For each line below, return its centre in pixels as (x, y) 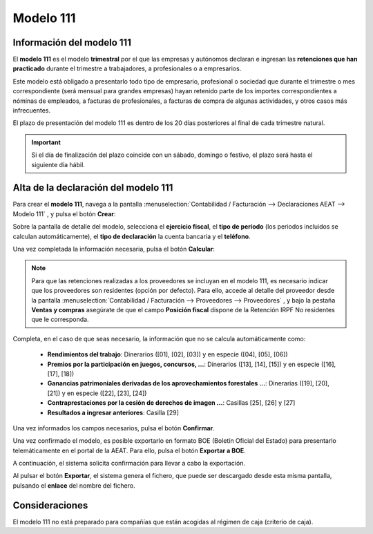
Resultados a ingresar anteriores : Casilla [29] (113, 412)
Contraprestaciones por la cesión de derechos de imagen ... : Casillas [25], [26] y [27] (171, 403)
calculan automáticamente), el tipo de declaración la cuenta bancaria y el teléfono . (132, 236)
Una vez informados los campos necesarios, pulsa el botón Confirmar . (114, 428)
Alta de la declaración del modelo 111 (93, 188)
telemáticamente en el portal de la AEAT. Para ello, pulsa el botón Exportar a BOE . (130, 450)
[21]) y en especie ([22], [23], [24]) (97, 393)
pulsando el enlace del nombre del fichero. (74, 485)
